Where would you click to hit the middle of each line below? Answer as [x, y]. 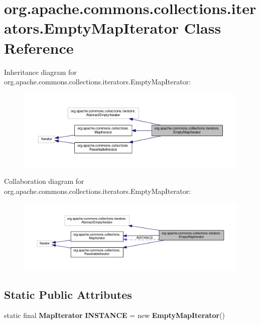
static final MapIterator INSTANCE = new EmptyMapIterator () [115, 315]
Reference [39, 47]
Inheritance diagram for [40, 72]
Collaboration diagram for [44, 181]
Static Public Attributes [68, 294]
